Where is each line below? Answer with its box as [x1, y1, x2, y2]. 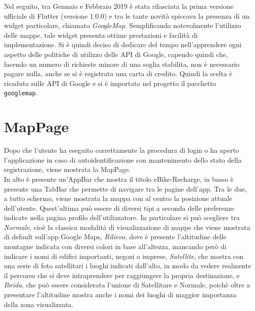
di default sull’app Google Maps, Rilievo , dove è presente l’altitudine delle [4, 231, 227, 242]
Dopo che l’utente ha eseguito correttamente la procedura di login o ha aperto [4, 145, 239, 155]
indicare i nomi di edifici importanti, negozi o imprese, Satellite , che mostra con [4, 251, 244, 261]
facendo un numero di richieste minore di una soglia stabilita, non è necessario [4, 58, 240, 69]
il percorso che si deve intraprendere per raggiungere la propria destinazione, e [4, 270, 240, 280]
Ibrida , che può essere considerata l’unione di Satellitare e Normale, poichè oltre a [4, 280, 251, 290]
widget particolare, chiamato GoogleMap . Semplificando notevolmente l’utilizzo [4, 20, 241, 30]
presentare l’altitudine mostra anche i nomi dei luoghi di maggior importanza [4, 289, 236, 300]
